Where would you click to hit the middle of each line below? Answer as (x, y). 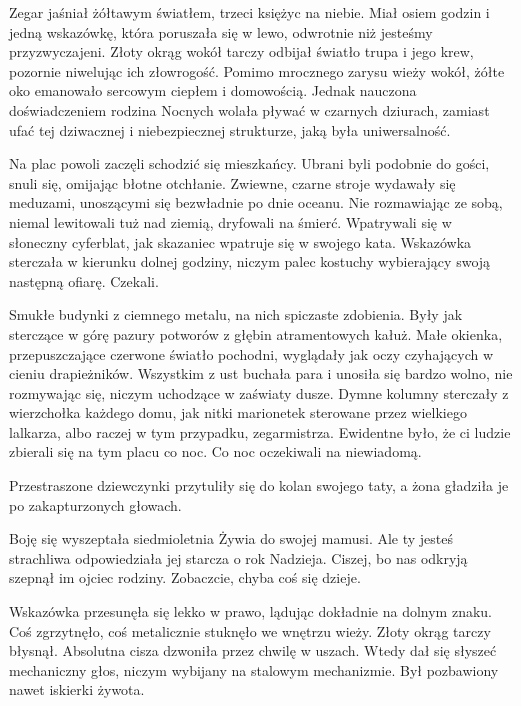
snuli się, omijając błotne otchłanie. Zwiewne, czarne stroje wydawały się (232, 182)
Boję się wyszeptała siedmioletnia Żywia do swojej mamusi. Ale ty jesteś (231, 538)
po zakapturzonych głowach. (95, 504)
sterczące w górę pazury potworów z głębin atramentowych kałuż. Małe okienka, (256, 333)
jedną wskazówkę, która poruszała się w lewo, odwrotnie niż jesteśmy (221, 31)
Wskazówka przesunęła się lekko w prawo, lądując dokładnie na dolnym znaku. (250, 611)
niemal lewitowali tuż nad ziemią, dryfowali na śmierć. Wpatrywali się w (230, 221)
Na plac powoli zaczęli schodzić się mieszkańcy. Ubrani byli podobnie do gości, (249, 163)
